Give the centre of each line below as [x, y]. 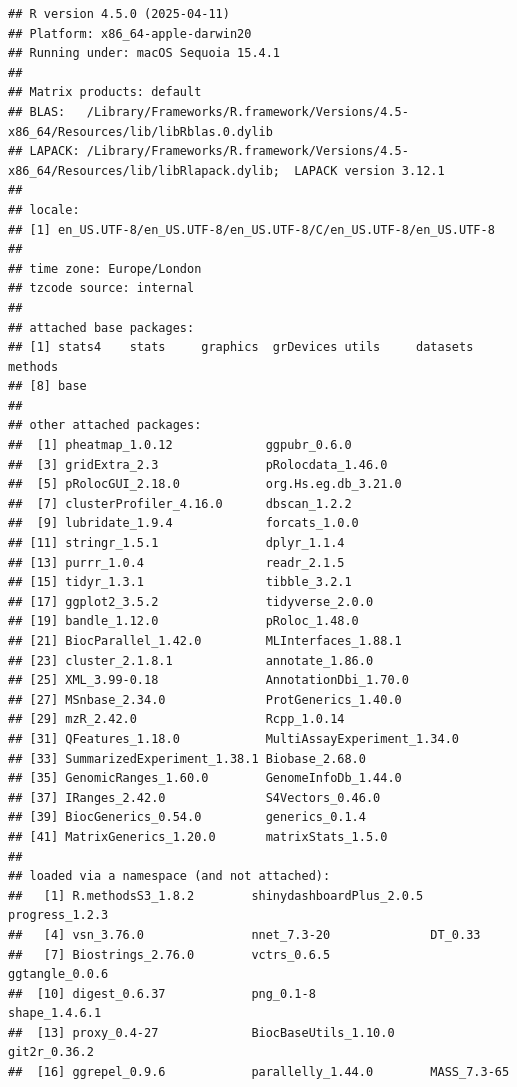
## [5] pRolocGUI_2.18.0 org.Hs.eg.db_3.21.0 [205, 484]
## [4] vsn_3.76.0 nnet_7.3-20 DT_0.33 [244, 934]
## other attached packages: [105, 425]
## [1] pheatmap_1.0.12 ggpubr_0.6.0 [180, 445]
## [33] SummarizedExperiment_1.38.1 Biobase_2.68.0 [187, 758]
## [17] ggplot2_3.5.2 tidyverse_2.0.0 [191, 601]
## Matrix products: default [105, 92]
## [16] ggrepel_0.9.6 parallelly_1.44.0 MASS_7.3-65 [259, 1072]
